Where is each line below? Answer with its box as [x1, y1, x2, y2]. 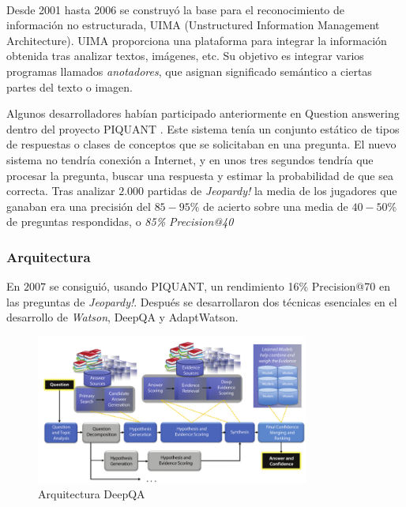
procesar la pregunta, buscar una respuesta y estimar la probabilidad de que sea [6, 167, 393, 183]
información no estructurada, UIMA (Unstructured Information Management [6, 17, 380, 33]
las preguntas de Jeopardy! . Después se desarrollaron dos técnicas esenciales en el [6, 293, 397, 310]
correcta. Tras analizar [6, 182, 115, 199]
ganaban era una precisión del [6, 197, 151, 214]
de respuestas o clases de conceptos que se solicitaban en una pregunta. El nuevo [6, 136, 397, 152]
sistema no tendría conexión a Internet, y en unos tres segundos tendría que [6, 151, 374, 167]
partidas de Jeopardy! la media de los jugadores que [147, 182, 397, 199]
